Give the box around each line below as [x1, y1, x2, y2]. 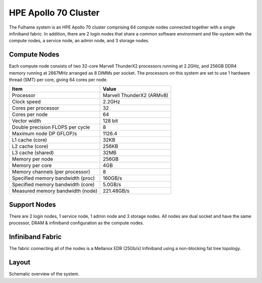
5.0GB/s [102, 181, 121, 188]
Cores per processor [12, 105, 59, 112]
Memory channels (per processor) [12, 168, 90, 175]
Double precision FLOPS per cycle [12, 124, 90, 131]
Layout [9, 258, 31, 266]
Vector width [12, 117, 41, 124]
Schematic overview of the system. [9, 271, 80, 277]
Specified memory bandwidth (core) [12, 181, 95, 188]
